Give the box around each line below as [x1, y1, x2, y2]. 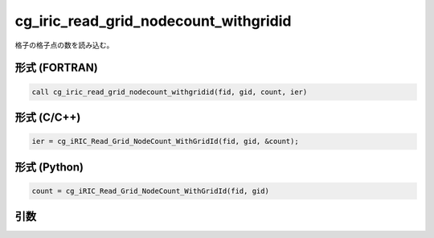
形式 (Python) [14, 160, 84, 174]
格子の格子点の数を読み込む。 [14, 40, 114, 50]
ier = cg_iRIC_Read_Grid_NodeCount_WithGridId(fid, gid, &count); [31, 137, 299, 146]
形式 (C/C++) [14, 110, 81, 124]
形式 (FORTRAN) [14, 61, 98, 75]
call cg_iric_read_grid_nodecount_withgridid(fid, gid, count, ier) [31, 87, 308, 96]
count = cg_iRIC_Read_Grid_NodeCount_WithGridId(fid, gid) [31, 186, 269, 195]
